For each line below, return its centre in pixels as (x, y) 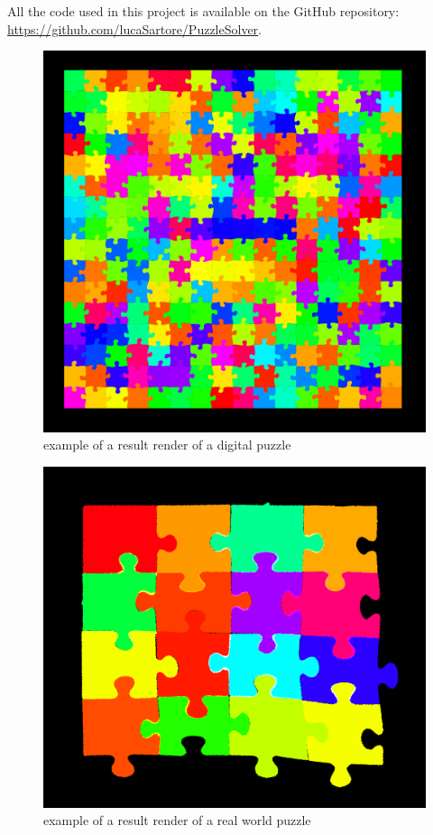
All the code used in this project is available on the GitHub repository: (203, 11)
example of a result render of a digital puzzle (167, 445)
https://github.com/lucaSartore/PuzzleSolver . (135, 28)
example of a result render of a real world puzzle (177, 820)
